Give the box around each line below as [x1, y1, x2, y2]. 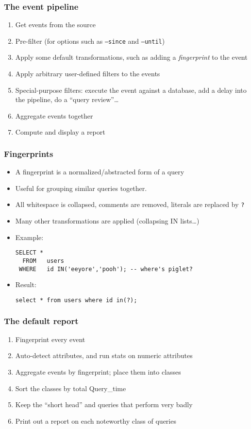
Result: [15, 279, 36, 290]
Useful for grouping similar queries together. [15, 183, 147, 193]
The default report [4, 315, 79, 327]
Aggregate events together [15, 110, 93, 120]
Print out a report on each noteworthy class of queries [15, 415, 176, 426]
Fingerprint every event [15, 334, 85, 344]
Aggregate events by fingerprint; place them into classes [15, 366, 181, 377]
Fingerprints [4, 147, 53, 159]
